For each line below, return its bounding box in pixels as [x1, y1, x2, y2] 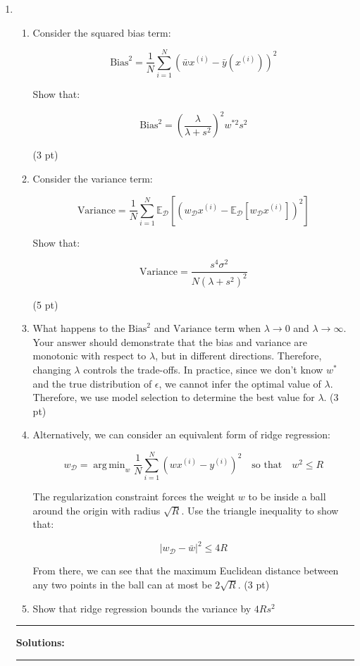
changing [32, 362, 71, 377]
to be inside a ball [248, 489, 326, 504]
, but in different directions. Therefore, [155, 348, 322, 363]
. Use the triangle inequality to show [181, 502, 339, 517]
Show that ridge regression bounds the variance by [32, 600, 252, 615]
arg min [93, 460, 125, 470]
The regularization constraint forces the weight [32, 489, 235, 504]
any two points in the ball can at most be [32, 577, 212, 592]
